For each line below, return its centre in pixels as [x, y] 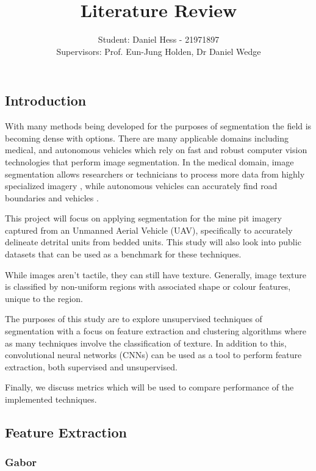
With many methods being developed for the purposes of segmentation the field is [158, 126]
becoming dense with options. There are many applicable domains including [147, 138]
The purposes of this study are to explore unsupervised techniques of [134, 319]
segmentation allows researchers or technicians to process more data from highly [155, 174]
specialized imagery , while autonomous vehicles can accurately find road [141, 186]
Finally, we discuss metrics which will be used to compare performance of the [149, 387]
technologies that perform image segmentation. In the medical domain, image [149, 161]
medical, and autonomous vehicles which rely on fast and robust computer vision [156, 150]
